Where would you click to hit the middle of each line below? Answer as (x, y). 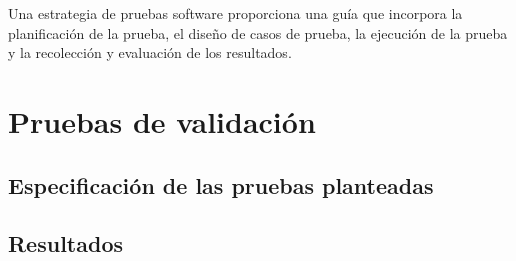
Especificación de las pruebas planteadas (221, 184)
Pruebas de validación (162, 120)
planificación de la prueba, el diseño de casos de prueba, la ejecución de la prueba (258, 32)
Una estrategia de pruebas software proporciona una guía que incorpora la (235, 13)
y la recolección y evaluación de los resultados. (150, 52)
